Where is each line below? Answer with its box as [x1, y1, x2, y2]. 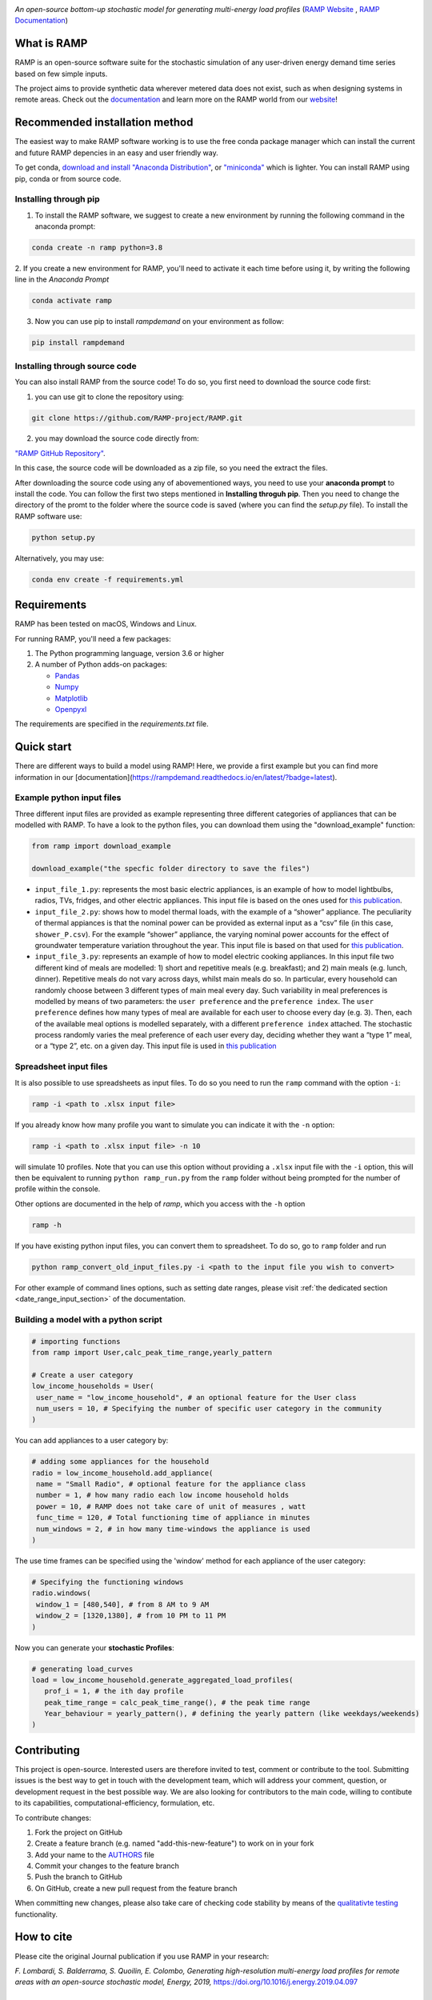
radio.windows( [31, 1589, 91, 1598]
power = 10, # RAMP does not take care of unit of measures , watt [36, 1502, 306, 1511]
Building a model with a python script [14, 1314, 163, 1325]
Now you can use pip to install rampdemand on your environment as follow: [34, 317, 284, 326]
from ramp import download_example [31, 842, 171, 851]
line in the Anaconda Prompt [14, 274, 110, 284]
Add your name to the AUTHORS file [34, 1850, 155, 1859]
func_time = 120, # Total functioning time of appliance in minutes [36, 1513, 310, 1522]
